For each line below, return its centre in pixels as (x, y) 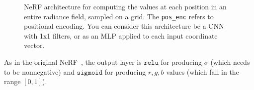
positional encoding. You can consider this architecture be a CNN (124, 26)
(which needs (230, 62)
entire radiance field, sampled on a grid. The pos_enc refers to (119, 16)
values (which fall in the (203, 71)
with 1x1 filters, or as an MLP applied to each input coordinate (121, 35)
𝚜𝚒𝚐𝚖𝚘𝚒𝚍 (90, 72)
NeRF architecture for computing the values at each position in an (125, 6)
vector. (34, 45)
